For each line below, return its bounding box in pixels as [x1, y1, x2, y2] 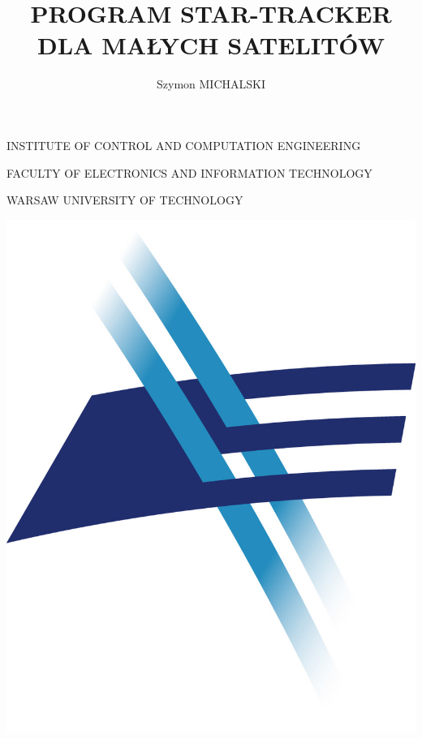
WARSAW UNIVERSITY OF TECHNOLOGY [6, 191, 243, 208]
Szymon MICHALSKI [157, 75, 265, 92]
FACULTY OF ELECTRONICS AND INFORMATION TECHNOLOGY [6, 164, 372, 181]
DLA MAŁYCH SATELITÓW [37, 28, 385, 62]
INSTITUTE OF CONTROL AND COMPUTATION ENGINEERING [6, 136, 361, 153]
